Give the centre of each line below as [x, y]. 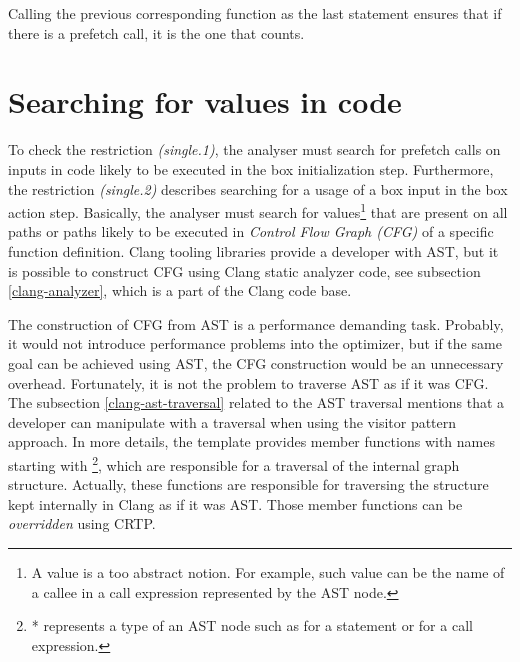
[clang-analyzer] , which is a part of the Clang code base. [180, 290]
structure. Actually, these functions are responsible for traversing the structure [248, 484]
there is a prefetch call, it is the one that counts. [156, 32]
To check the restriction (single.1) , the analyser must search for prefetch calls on [254, 149]
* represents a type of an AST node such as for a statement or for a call [252, 625]
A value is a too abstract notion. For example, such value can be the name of [268, 571]
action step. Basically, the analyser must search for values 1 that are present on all [258, 210]
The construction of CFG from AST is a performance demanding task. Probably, [256, 323]
